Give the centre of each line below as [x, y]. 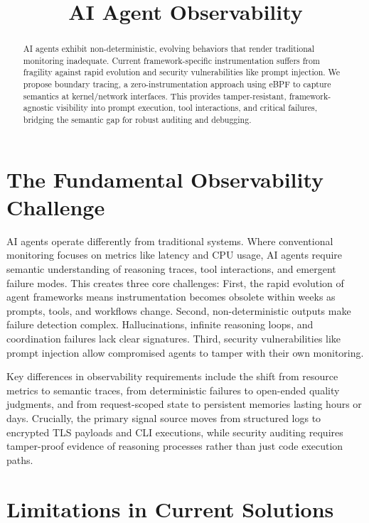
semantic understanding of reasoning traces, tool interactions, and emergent [171, 269]
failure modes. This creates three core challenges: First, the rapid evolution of [175, 282]
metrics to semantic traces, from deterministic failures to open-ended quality [173, 390]
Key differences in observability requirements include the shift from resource [172, 376]
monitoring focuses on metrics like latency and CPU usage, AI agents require [175, 255]
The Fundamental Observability [165, 179]
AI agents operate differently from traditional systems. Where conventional [170, 241]
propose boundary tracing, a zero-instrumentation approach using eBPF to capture [177, 84]
